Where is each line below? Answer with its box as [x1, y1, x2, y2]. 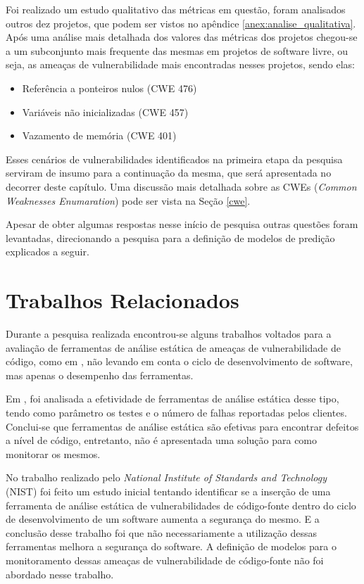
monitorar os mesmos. [6, 446, 101, 461]
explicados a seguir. [6, 244, 89, 259]
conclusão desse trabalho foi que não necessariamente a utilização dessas [6, 525, 318, 540]
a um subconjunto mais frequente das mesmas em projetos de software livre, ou [6, 43, 348, 58]
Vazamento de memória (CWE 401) [22, 128, 177, 143]
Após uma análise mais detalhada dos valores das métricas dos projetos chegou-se [6, 30, 358, 44]
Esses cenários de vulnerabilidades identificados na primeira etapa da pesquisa [6, 151, 343, 166]
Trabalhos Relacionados [6, 286, 239, 315]
